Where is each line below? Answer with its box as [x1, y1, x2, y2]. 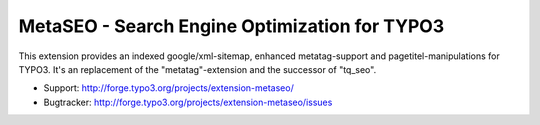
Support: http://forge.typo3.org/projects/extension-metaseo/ [43, 82, 294, 94]
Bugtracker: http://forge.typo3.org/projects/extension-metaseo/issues [43, 96, 333, 108]
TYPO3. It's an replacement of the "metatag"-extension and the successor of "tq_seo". [18, 63, 377, 75]
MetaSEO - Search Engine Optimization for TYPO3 [18, 15, 445, 37]
